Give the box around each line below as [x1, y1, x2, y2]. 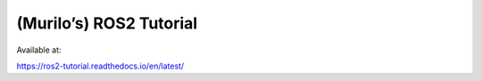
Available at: [16, 45, 62, 55]
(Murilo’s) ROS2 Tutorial [16, 13, 198, 33]
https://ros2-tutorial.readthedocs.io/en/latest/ [16, 61, 185, 71]
